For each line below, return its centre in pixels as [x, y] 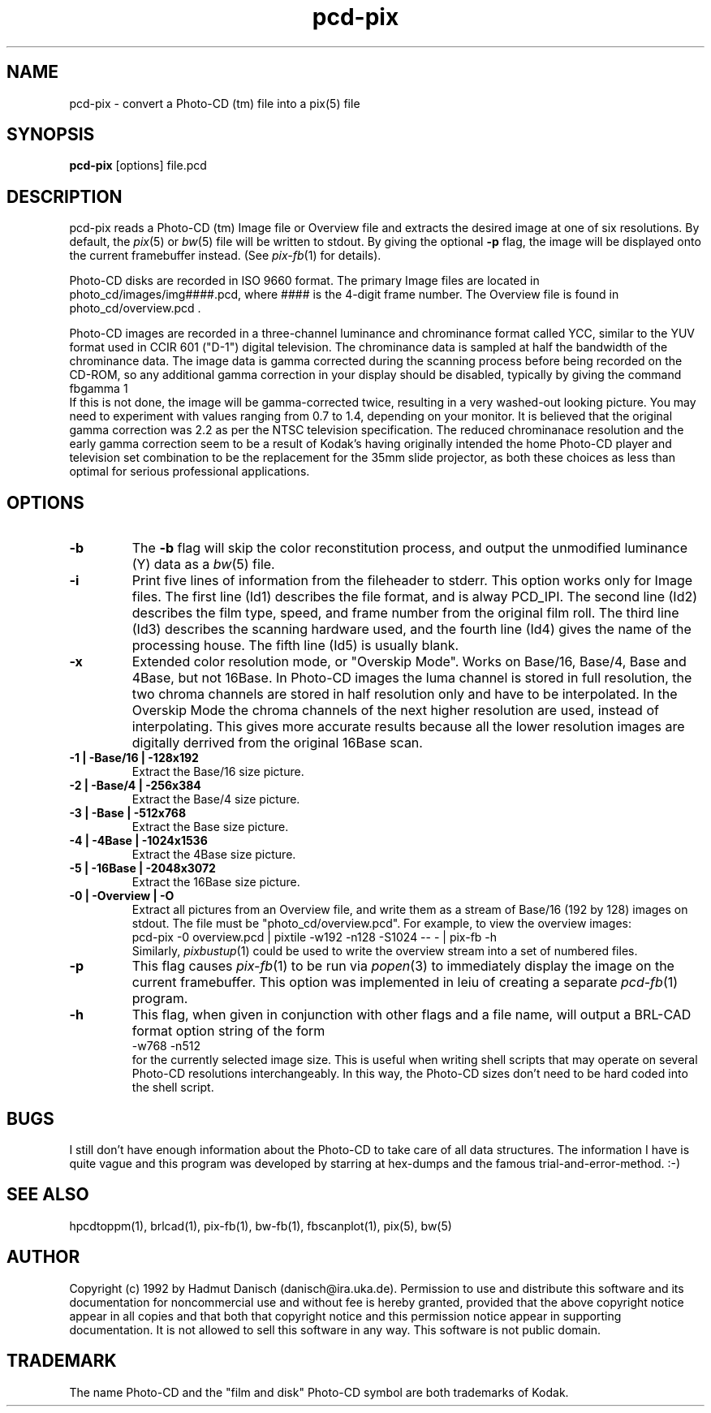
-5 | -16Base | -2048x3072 [142, 868]
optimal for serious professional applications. [190, 472]
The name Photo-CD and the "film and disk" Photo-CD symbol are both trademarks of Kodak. [319, 1392]
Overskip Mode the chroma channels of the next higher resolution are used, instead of [395, 711]
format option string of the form [228, 1031]
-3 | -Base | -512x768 [128, 813]
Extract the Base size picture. [210, 827]
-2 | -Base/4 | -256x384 [135, 786]
